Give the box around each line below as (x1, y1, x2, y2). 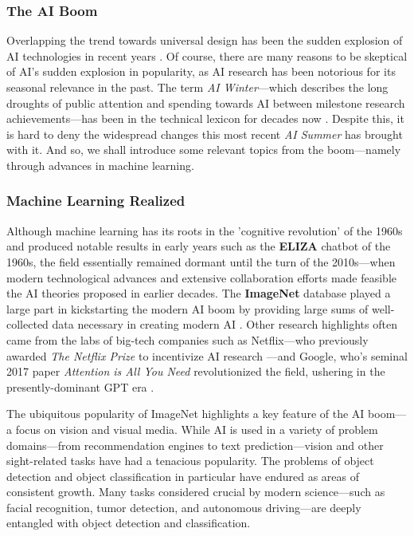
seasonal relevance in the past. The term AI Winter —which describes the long (6, 79, 389, 95)
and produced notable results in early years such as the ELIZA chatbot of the (6, 238, 391, 254)
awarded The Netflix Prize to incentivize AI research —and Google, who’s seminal (6, 347, 408, 364)
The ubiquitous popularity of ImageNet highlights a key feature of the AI (6, 405, 365, 422)
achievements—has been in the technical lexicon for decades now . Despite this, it (6, 110, 404, 127)
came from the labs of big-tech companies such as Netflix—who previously (6, 331, 369, 348)
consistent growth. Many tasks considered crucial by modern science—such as (6, 483, 385, 500)
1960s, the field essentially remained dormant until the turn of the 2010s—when (6, 253, 396, 270)
